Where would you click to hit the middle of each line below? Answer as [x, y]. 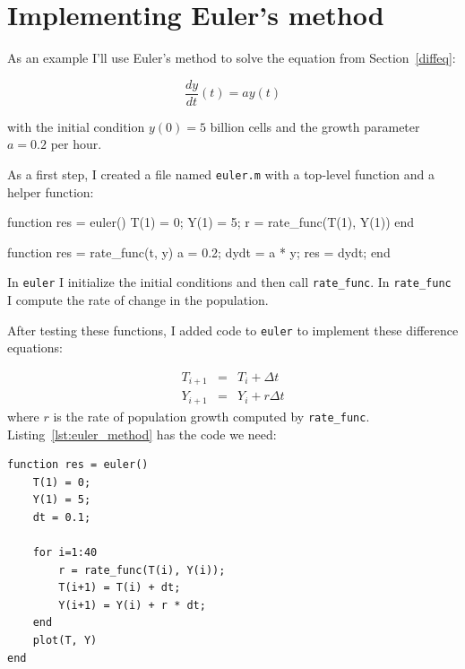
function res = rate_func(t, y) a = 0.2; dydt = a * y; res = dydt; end [199, 252]
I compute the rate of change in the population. [138, 300]
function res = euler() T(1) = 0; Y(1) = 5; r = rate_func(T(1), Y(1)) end [211, 222]
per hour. [76, 144]
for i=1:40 [65, 553]
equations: [35, 348]
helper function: [51, 191]
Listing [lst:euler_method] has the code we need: [142, 434]
